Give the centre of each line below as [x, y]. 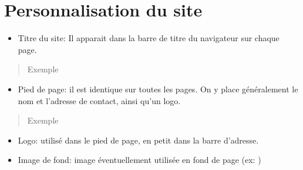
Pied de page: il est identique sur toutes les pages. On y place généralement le [158, 89]
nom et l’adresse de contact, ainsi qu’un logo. [99, 100]
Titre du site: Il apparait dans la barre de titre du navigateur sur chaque [149, 38]
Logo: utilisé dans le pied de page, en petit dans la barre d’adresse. [138, 140]
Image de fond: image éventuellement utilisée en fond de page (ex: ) [139, 160]
